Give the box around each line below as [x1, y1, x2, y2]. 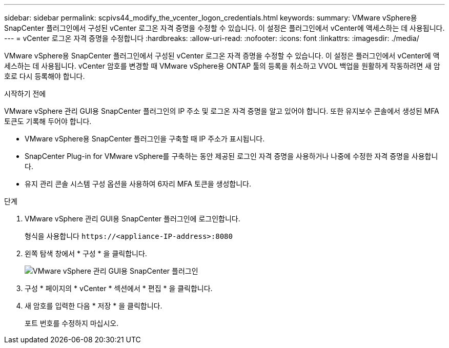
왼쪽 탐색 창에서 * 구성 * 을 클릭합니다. [25, 249, 147, 258]
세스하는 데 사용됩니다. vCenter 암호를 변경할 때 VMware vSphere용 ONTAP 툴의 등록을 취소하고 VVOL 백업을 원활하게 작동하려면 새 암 [4, 62, 440, 70]
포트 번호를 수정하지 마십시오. [25, 319, 119, 327]
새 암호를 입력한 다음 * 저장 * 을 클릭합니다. [25, 301, 162, 310]
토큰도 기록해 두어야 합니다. [4, 117, 92, 126]
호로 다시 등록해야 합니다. [4, 72, 85, 80]
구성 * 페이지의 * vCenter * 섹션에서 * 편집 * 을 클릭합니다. [25, 284, 213, 293]
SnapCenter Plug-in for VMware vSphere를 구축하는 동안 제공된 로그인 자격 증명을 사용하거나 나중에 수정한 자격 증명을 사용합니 [25, 152, 438, 160]
